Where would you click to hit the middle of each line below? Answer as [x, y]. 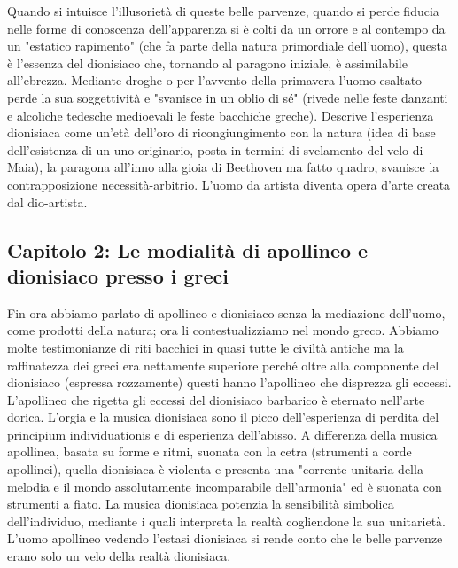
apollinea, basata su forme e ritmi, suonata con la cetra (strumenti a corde [210, 451]
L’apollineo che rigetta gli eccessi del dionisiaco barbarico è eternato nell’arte [216, 399]
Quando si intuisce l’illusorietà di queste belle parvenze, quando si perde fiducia [223, 11]
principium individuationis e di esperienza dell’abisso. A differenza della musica [222, 434]
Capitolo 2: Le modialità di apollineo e [188, 249]
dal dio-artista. [47, 202]
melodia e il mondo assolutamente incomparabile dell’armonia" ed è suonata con [225, 486]
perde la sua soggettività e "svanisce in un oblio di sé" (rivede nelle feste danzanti [228, 97]
